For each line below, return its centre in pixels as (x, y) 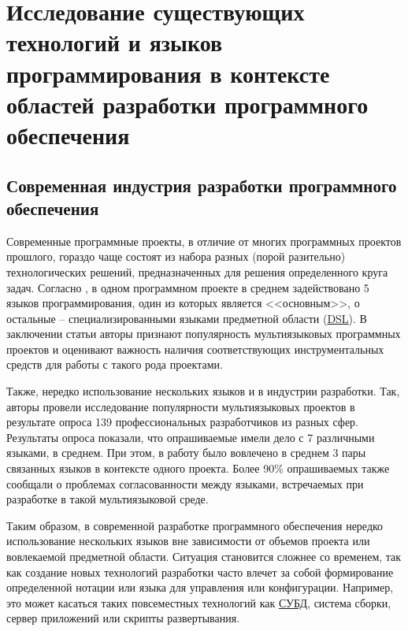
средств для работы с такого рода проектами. (115, 364)
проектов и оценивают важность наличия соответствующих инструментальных (195, 349)
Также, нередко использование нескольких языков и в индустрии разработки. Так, (203, 391)
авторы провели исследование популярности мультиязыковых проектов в (181, 406)
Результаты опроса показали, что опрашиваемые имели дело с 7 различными (191, 437)
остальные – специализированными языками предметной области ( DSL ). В (187, 318)
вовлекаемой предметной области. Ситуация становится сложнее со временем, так (204, 556)
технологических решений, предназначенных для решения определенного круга (197, 271)
